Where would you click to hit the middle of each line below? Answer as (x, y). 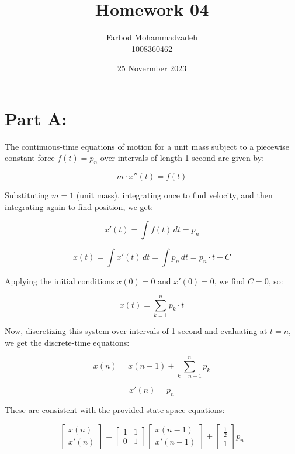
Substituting (27, 195)
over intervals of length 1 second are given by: (182, 158)
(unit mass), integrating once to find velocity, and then (174, 195)
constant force (30, 158)
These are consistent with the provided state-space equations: (115, 410)
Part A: (36, 118)
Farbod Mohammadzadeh (152, 37)
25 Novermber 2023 (152, 68)
